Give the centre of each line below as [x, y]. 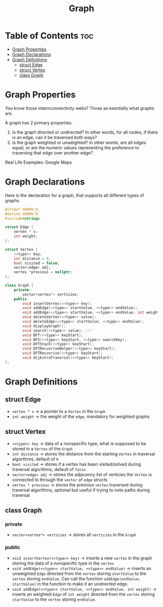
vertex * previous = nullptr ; [43, 272]
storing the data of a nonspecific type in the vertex [63, 563]
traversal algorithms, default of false [49, 469]
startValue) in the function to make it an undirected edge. [70, 584]
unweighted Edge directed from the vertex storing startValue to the [79, 573]
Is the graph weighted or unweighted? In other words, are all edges [79, 142]
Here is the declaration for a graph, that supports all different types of [74, 195]
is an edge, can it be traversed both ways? [54, 137]
